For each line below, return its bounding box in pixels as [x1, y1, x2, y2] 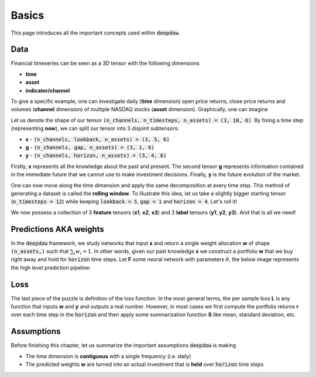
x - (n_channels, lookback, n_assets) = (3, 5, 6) [25, 135, 170, 143]
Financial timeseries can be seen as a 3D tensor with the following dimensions [11, 60, 200, 67]
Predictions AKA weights [11, 224, 105, 234]
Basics [11, 9, 44, 22]
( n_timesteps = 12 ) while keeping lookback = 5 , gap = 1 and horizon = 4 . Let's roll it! [11, 198, 237, 205]
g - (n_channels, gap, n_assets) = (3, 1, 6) [25, 143, 154, 150]
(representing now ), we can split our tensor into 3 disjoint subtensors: [11, 125, 180, 132]
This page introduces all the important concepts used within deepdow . [11, 29, 181, 36]
